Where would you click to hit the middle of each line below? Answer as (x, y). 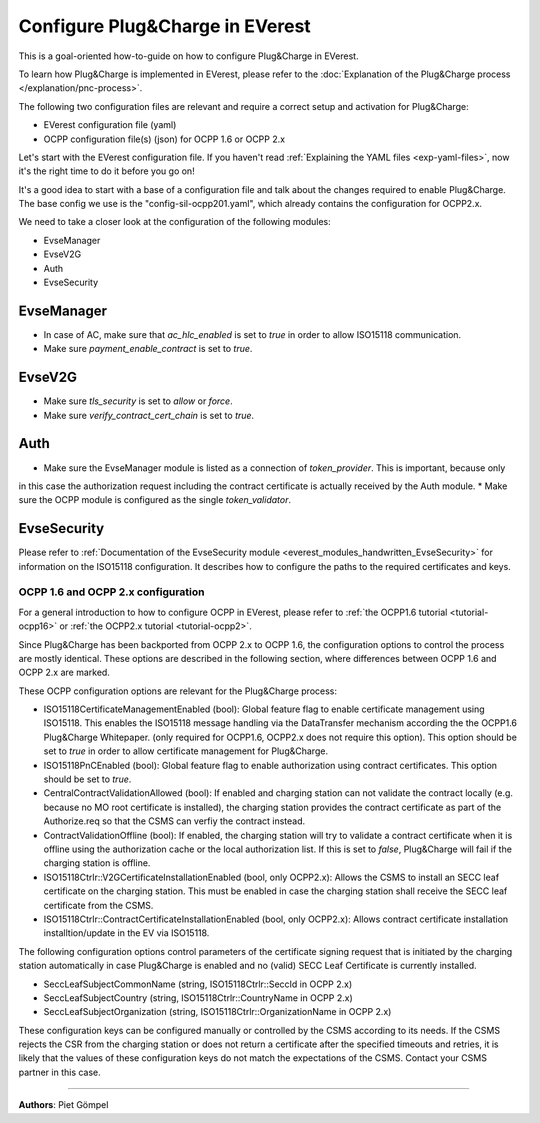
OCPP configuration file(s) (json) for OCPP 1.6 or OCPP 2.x (164, 139)
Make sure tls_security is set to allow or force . (138, 401)
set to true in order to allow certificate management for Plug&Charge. (186, 751)
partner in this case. (60, 1072)
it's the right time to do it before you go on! (106, 171)
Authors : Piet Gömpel (63, 1105)
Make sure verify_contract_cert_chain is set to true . (149, 415)
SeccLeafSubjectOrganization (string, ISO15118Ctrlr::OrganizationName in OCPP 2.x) (217, 1012)
